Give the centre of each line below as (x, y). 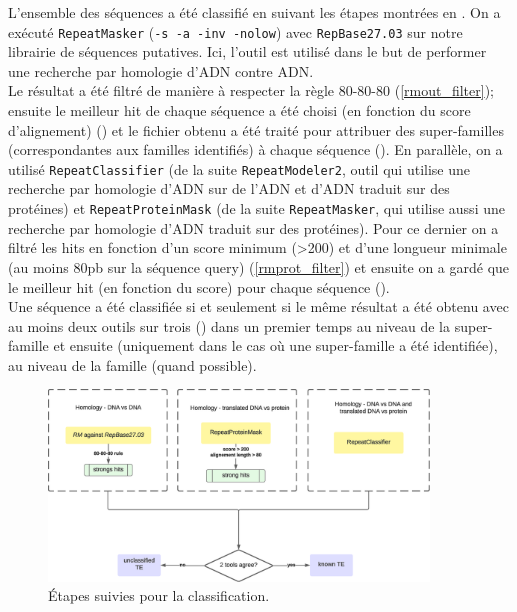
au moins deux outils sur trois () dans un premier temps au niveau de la (229, 325)
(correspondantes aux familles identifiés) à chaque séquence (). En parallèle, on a (255, 149)
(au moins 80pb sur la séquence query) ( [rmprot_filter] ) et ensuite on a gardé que (259, 266)
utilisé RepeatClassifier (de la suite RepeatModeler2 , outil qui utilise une (239, 168)
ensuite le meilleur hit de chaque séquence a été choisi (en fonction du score (239, 110)
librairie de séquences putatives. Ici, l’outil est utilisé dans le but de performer (247, 51)
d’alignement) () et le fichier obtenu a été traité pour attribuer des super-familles (256, 129)
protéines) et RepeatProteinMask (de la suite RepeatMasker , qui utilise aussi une (256, 208)
